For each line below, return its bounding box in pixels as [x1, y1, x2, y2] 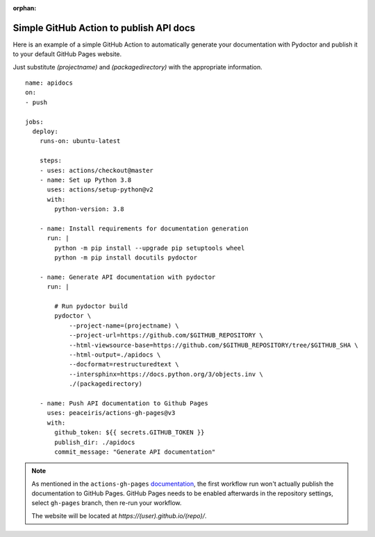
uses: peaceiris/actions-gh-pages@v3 [47, 409, 176, 417]
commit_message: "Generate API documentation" [54, 447, 216, 456]
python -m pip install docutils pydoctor [54, 254, 198, 262]
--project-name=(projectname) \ [69, 321, 180, 330]
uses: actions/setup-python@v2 [47, 186, 154, 194]
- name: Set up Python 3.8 [39, 176, 132, 184]
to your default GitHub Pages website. [12, 50, 122, 58]
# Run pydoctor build [54, 302, 128, 310]
